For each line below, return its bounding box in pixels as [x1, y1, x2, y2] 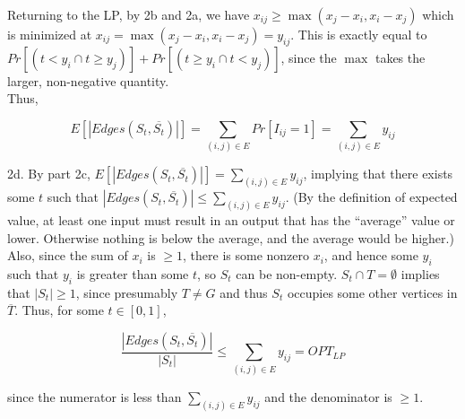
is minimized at [7, 25, 92, 43]
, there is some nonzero [183, 246, 309, 265]
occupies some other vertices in [287, 283, 458, 301]
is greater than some [76, 265, 189, 284]
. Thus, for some [14, 301, 104, 319]
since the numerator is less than [7, 387, 182, 406]
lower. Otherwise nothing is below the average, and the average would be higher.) [7, 228, 454, 247]
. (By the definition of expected [285, 188, 458, 206]
